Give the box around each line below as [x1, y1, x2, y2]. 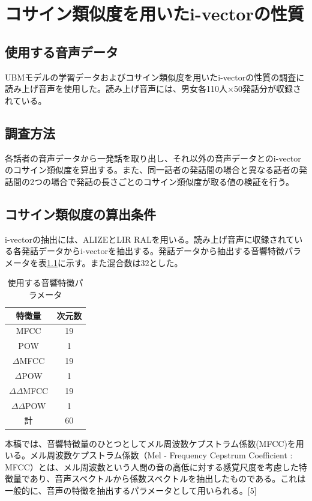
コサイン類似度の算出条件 [5, 204, 156, 223]
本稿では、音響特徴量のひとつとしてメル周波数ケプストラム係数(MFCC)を [5, 437, 296, 449]
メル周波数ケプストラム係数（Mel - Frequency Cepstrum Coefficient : [29, 449, 293, 461]
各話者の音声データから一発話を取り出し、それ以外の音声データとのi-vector [5, 151, 301, 164]
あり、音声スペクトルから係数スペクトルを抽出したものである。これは [29, 472, 306, 485]
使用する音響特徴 [7, 276, 75, 289]
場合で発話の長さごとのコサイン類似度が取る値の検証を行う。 [50, 175, 295, 187]
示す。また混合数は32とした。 [65, 256, 183, 269]
